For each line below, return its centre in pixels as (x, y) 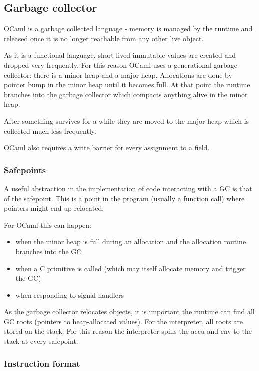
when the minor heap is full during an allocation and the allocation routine (131, 242)
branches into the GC (49, 251)
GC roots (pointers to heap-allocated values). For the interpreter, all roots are (124, 321)
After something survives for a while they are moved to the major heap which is (127, 120)
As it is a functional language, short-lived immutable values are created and (120, 55)
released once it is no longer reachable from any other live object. (104, 38)
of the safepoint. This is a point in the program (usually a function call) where (124, 198)
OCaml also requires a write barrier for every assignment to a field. (107, 147)
